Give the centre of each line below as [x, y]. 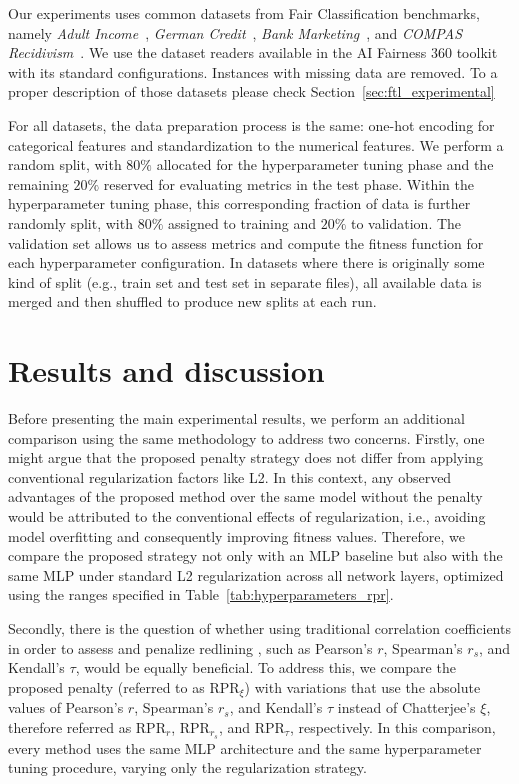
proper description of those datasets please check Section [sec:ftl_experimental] [251, 91]
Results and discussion [166, 370]
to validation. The [406, 222]
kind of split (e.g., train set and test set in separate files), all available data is [245, 281]
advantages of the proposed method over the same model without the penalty [245, 496]
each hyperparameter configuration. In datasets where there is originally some [246, 262]
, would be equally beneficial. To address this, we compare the [265, 667]
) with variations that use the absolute [362, 686]
